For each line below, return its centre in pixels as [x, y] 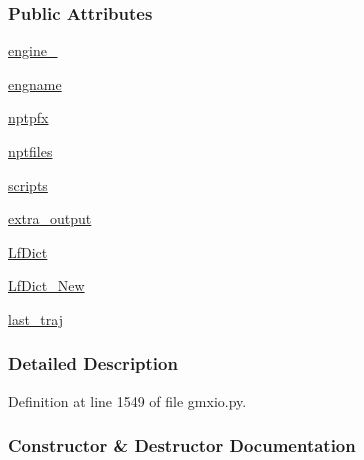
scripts [28, 184]
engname [35, 83]
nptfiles [30, 151]
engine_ [33, 50]
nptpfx [28, 117]
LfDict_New [46, 285]
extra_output [50, 218]
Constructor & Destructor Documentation [182, 445]
